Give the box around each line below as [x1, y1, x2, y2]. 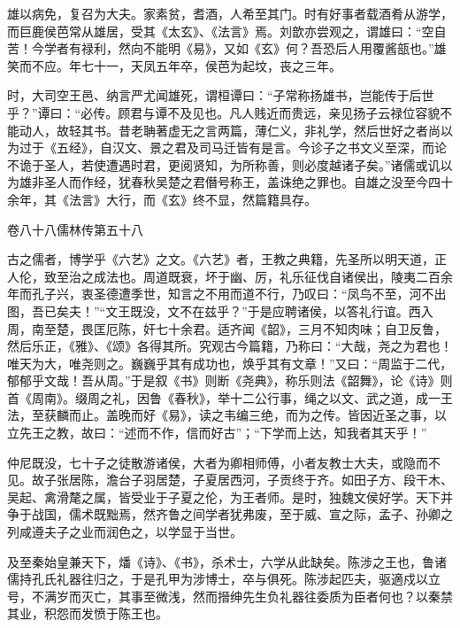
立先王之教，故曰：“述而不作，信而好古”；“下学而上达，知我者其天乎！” [7, 423, 427, 442]
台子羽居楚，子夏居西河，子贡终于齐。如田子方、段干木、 [118, 470, 453, 489]
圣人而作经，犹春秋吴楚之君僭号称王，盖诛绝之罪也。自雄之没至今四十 [43, 173, 453, 191]
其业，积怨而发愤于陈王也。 [7, 604, 168, 623]
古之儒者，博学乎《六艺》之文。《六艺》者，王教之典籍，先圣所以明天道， [7, 250, 434, 268]
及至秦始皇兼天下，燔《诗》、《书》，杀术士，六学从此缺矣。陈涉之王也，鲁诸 [7, 552, 447, 570]
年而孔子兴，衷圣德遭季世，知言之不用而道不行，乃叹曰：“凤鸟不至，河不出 [7, 284, 447, 303]
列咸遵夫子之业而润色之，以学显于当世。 [7, 523, 242, 541]
